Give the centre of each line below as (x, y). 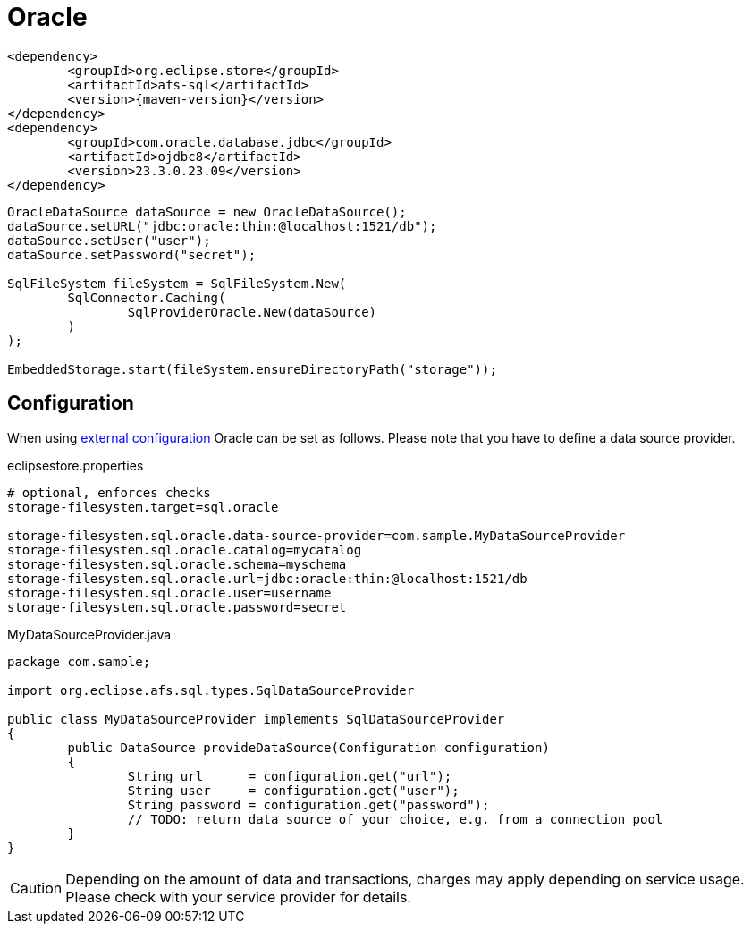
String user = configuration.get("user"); (293, 790)
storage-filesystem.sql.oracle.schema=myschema (177, 564)
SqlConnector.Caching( (147, 297)
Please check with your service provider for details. (238, 897)
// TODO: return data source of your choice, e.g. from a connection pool (395, 819)
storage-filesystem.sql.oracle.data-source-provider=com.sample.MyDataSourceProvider (316, 535)
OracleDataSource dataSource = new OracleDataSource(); (207, 212)
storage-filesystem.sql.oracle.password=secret (177, 607)
